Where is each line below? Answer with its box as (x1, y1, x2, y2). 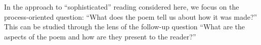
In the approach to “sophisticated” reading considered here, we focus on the (4, 2, 239, 12)
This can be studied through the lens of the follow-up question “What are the (4, 21, 245, 32)
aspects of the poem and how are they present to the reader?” (4, 31, 196, 41)
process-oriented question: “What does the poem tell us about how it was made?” (4, 11, 257, 22)
